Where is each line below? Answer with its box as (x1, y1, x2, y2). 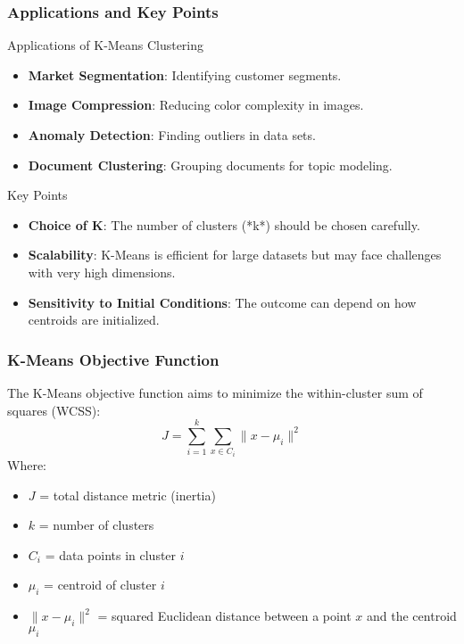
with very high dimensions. (28, 262, 176, 281)
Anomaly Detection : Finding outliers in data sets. (28, 126, 316, 144)
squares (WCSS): (7, 400, 101, 419)
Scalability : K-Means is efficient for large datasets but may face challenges (28, 245, 442, 264)
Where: (7, 455, 46, 474)
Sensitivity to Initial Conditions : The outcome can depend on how (28, 293, 417, 311)
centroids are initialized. (28, 310, 160, 329)
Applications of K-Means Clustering (7, 36, 204, 54)
